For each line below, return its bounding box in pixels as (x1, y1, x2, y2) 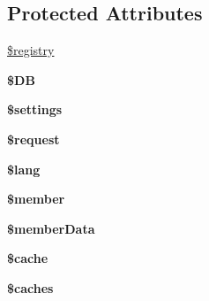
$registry (7, 41, 55, 59)
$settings (7, 100, 63, 119)
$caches (7, 278, 54, 297)
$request (7, 129, 60, 148)
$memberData (7, 219, 95, 237)
